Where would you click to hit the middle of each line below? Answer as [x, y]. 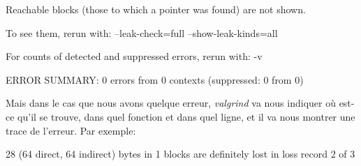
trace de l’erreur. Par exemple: [71, 130]
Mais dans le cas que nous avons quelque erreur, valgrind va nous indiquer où [171, 103]
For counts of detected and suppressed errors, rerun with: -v [134, 56]
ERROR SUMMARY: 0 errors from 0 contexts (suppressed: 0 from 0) [155, 79]
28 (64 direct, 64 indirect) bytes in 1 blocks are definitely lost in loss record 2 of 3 [180, 154]
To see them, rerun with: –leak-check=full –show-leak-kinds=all [142, 32]
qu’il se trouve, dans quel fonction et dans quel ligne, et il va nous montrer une [186, 116]
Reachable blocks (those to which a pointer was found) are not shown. [156, 9]
